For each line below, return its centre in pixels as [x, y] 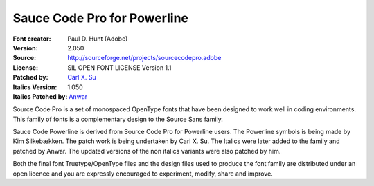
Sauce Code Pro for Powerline [100, 18]
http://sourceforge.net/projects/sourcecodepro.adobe [144, 58]
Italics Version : [35, 87]
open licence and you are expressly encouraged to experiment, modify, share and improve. [143, 174]
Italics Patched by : [40, 96]
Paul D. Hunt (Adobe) [98, 39]
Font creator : [32, 39]
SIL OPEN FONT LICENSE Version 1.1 [119, 67]
